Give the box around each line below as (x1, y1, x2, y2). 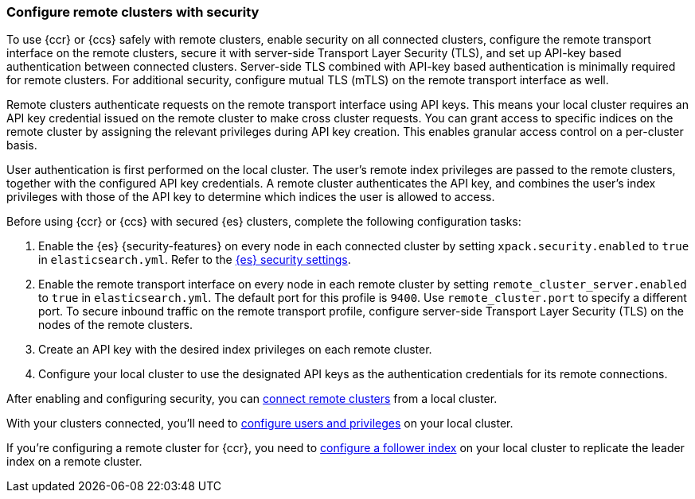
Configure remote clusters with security (6, 4, 260, 20)
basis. (6, 138, 37, 153)
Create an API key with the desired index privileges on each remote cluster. (38, 342, 432, 357)
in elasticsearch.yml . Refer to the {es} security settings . (38, 253, 351, 267)
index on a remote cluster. (6, 455, 143, 469)
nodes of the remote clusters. (38, 318, 193, 332)
